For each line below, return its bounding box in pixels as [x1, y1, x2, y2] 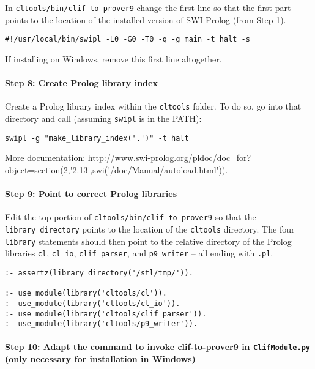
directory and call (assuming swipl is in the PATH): [5, 111, 202, 124]
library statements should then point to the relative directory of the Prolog [5, 234, 292, 247]
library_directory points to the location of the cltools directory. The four [5, 222, 295, 235]
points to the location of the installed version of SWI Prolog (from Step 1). [5, 13, 286, 26]
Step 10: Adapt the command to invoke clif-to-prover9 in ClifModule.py [5, 340, 310, 353]
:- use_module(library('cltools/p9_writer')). [5, 319, 198, 329]
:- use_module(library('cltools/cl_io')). [5, 299, 180, 308]
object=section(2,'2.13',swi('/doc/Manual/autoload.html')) [5, 163, 226, 176]
